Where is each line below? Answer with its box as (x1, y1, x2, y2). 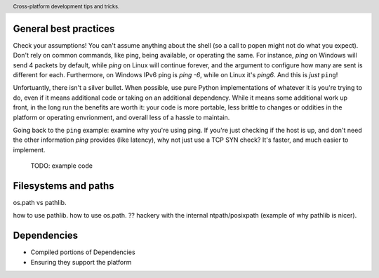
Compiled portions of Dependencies (30, 248, 136, 256)
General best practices (13, 22, 115, 34)
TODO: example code (30, 161, 93, 170)
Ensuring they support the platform (30, 258, 132, 266)
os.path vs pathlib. (13, 199, 67, 207)
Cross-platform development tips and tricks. (13, 3, 119, 10)
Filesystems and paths (13, 180, 114, 192)
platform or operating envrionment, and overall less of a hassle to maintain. (13, 113, 230, 121)
